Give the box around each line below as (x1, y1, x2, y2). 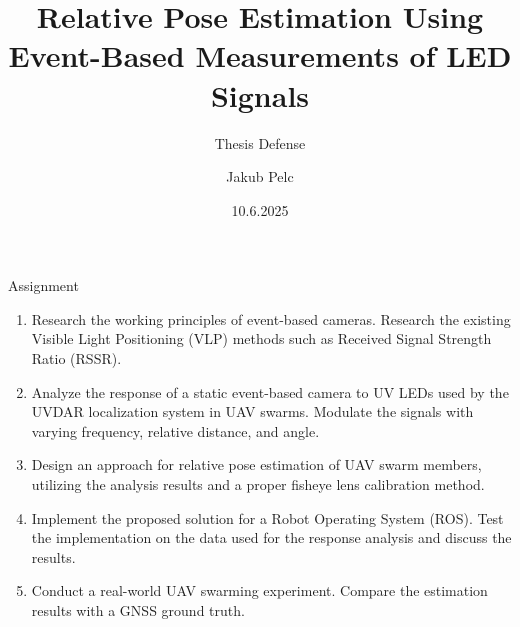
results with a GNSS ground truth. (31, 600, 245, 620)
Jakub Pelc (226, 166, 294, 187)
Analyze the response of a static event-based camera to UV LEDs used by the (31, 381, 509, 402)
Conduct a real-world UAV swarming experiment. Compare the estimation (31, 580, 488, 601)
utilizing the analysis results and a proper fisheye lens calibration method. (31, 474, 485, 495)
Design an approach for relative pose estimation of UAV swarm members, (31, 454, 482, 475)
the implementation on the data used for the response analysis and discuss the (31, 527, 512, 548)
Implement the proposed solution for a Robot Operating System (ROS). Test (31, 507, 504, 528)
